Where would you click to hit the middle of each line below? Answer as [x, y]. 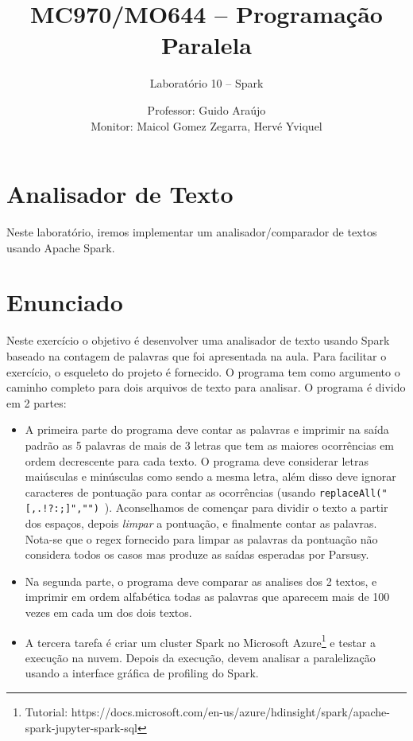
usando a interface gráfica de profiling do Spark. [142, 673]
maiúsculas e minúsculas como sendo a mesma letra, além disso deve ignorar [210, 476]
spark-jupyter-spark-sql [81, 727]
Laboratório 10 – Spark [206, 83]
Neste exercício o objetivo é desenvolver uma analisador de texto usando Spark [198, 340]
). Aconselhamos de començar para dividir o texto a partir [246, 507]
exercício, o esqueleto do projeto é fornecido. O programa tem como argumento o [203, 371]
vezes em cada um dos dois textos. [108, 612]
